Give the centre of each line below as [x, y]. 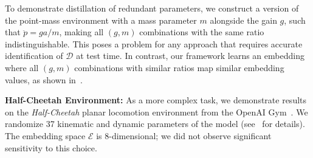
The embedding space [45, 135]
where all [22, 67]
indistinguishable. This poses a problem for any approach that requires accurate [154, 43]
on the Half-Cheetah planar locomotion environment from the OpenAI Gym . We [156, 112]
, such [295, 20]
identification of [34, 56]
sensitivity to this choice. [51, 147]
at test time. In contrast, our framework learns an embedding [190, 56]
